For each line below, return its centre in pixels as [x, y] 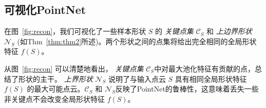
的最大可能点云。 [56, 89]
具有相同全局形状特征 [211, 78]
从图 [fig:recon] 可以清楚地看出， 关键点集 [74, 68]
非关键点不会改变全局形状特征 [54, 98]
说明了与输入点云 [137, 78]
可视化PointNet [45, 10]
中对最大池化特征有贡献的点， [205, 68]
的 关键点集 [174, 31]
